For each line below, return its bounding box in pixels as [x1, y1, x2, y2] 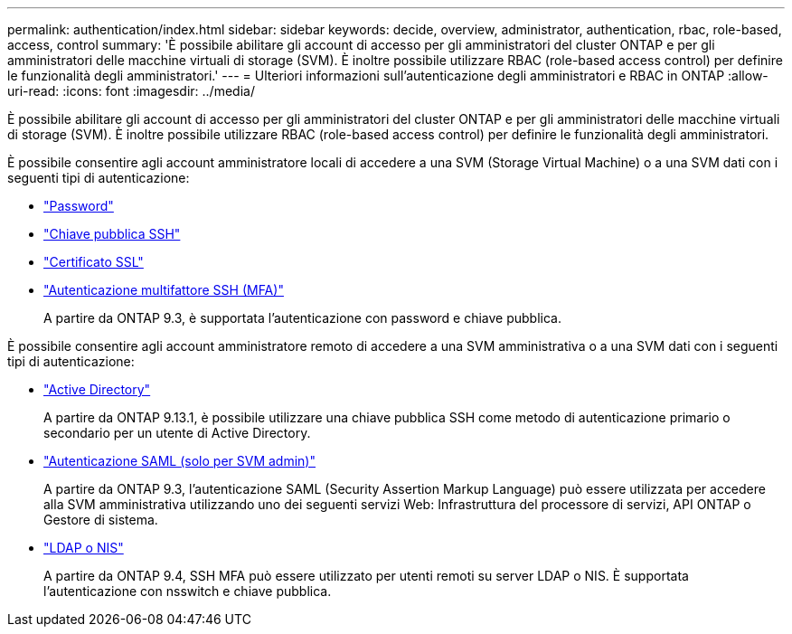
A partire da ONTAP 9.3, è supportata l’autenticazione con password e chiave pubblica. [43, 310, 561, 326]
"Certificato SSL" [43, 254, 144, 270]
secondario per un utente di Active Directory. [43, 425, 311, 440]
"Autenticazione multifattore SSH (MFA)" [43, 282, 284, 298]
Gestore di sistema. [43, 512, 158, 527]
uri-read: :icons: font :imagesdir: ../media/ [7, 83, 255, 99]
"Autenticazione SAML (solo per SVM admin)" [43, 453, 316, 468]
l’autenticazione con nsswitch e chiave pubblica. [43, 583, 332, 599]
